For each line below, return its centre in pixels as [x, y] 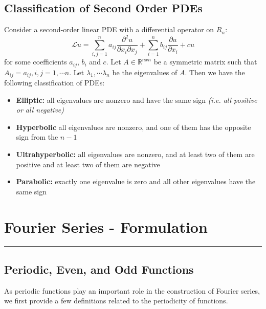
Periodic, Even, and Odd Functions [99, 269]
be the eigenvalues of [145, 72]
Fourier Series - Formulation [106, 226]
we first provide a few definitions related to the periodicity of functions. [116, 301]
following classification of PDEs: [54, 82]
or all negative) [40, 110]
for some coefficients [36, 62]
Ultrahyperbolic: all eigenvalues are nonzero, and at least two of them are [135, 154]
